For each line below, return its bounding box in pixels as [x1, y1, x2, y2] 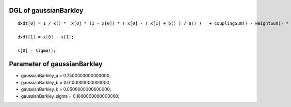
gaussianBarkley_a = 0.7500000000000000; [21, 73, 111, 78]
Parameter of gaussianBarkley [9, 60, 103, 68]
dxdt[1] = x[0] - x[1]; [17, 34, 74, 40]
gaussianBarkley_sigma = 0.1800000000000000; [21, 93, 120, 99]
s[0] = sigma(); [17, 47, 56, 53]
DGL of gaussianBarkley [9, 6, 83, 15]
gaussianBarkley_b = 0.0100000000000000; [21, 79, 111, 85]
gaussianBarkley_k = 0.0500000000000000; [21, 86, 112, 92]
